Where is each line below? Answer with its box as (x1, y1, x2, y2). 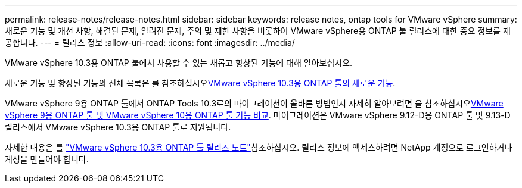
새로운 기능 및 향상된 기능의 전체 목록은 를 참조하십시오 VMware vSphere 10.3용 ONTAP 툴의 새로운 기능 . (5, 78, 396, 88)
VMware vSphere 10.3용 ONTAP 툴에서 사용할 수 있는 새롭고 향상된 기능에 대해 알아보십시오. (5, 58, 353, 68)
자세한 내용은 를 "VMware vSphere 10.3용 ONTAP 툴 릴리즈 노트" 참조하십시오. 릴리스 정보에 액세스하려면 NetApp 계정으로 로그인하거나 (5, 142, 512, 152)
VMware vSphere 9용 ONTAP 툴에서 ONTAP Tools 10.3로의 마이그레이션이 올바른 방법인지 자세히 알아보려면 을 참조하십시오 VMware (5, 98, 504, 108)
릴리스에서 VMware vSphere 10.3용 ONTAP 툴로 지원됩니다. (5, 122, 231, 132)
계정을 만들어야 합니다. (5, 154, 89, 164)
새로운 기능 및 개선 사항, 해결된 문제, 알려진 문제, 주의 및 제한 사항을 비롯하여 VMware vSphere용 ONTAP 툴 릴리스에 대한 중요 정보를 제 (5, 26, 511, 36)
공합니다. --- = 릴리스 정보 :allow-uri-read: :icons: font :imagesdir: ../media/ (5, 37, 295, 48)
